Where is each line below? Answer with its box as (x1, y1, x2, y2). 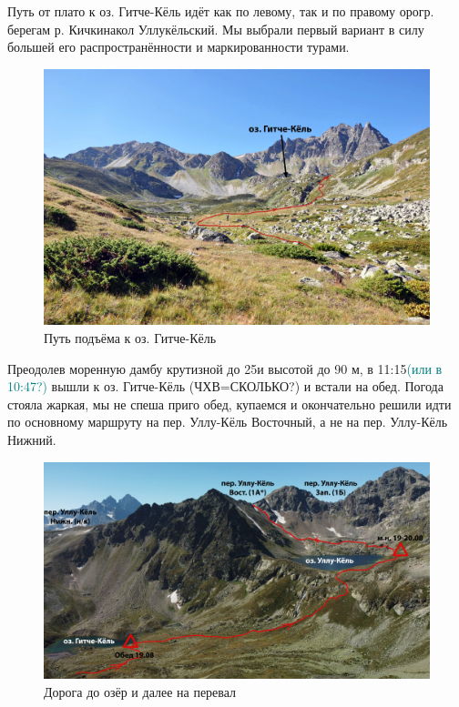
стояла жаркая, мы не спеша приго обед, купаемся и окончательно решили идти (7, 394, 452, 413)
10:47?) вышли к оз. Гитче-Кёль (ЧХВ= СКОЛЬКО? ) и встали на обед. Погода (7, 377, 444, 396)
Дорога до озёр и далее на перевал (44, 682, 237, 701)
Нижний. (7, 429, 56, 449)
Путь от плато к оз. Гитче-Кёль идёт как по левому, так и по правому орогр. (7, 2, 434, 20)
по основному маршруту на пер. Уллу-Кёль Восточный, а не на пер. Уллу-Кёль (7, 412, 448, 431)
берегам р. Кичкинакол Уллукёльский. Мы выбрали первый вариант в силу (7, 19, 424, 38)
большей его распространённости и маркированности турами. (7, 37, 350, 56)
